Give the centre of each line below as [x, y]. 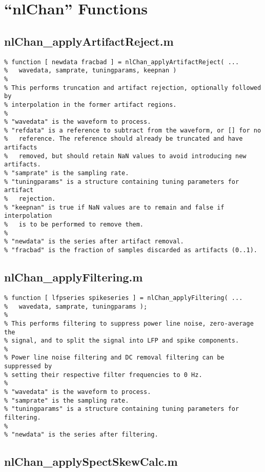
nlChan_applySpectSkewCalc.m [91, 461]
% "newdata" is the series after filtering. [81, 435]
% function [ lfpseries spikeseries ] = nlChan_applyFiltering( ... [124, 298]
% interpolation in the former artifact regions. [90, 105]
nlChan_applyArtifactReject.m [89, 41]
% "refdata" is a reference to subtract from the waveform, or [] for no [133, 130]
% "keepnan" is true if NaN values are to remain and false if [114, 207]
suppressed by [28, 366]
